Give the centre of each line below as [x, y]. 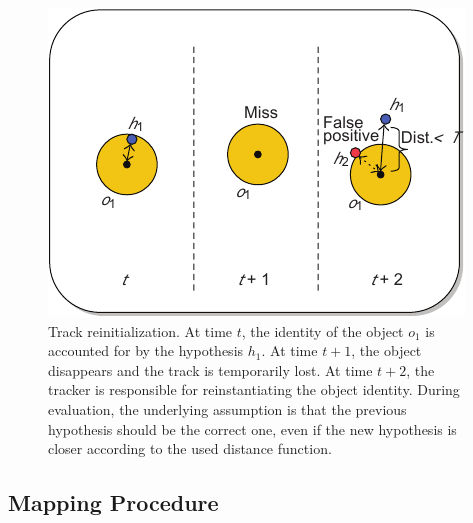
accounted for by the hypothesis [146, 350]
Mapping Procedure [113, 502]
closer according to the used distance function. [190, 448]
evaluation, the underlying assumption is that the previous [227, 408]
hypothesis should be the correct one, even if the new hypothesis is [252, 428]
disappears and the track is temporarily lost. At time [210, 369]
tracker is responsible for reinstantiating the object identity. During [254, 389]
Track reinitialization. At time [140, 330]
